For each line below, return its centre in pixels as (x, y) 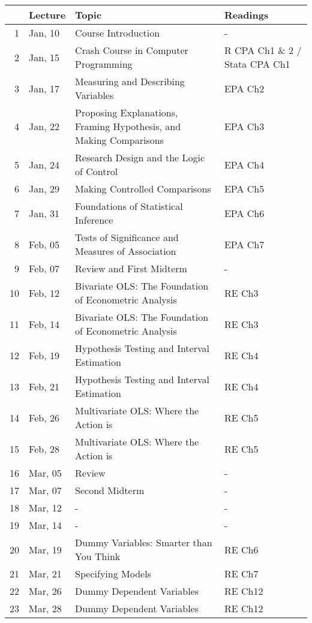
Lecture (47, 15)
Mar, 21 (45, 574)
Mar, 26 (45, 591)
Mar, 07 (45, 490)
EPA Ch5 (244, 189)
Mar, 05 (45, 473)
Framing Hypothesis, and (128, 126)
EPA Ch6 (244, 213)
